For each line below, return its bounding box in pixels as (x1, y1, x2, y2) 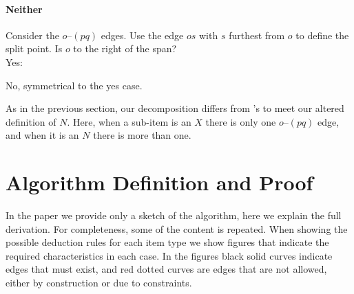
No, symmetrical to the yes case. (6, 78, 143, 92)
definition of (6, 114, 56, 128)
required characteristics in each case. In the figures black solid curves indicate (6, 248, 333, 262)
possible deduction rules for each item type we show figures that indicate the (6, 235, 329, 249)
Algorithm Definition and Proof (6, 168, 313, 196)
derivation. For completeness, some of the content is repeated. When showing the (6, 221, 348, 236)
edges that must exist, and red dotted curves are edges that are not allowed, (6, 262, 327, 276)
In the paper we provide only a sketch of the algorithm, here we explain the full (6, 208, 342, 223)
